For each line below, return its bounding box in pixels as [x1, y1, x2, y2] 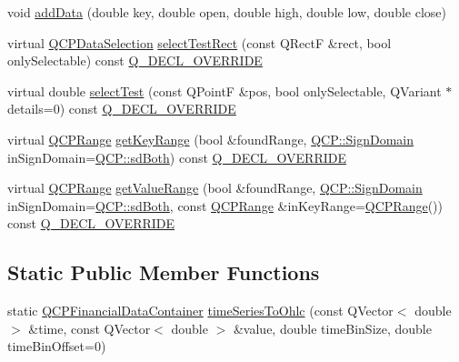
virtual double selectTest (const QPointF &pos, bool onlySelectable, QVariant [7, 81, 442, 100]
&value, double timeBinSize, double [233, 318, 432, 337]
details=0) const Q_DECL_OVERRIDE [7, 99, 236, 118]
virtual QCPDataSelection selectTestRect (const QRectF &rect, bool [7, 33, 392, 52]
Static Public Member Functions [7, 258, 320, 287]
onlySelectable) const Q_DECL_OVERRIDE [7, 51, 263, 70]
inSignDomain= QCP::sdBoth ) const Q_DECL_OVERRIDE [7, 147, 346, 166]
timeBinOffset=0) [7, 337, 106, 356]
